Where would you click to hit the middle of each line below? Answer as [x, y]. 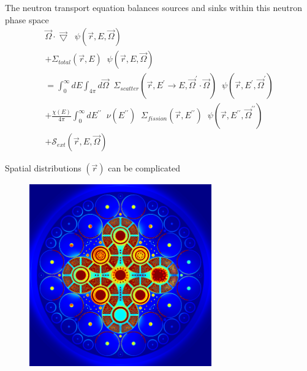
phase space [27, 19]
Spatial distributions [43, 168]
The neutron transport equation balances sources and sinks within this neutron [153, 7]
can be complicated [144, 168]
